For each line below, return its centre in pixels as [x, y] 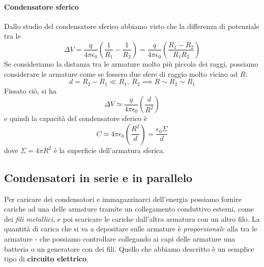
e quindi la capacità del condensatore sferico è [76, 118]
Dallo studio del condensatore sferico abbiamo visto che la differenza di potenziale [132, 26]
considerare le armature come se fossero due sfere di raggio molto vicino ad [121, 73]
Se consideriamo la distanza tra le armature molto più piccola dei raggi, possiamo [131, 63]
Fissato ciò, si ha [30, 90]
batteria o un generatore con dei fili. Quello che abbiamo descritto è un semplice [129, 248]
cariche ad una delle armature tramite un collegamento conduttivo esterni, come [129, 209]
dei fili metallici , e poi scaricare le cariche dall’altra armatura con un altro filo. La [132, 218]
